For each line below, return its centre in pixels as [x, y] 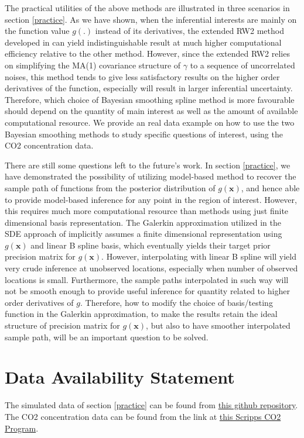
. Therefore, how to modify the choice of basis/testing [177, 302]
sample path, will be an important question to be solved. [107, 337]
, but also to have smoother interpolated [218, 325]
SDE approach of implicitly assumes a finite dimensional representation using [144, 234]
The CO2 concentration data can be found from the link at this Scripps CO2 [143, 416]
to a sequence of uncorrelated [242, 65]
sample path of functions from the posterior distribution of [110, 187]
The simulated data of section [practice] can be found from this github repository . [151, 405]
